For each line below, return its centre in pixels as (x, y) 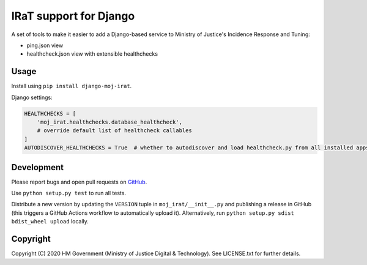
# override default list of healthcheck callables (114, 131)
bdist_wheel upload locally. (50, 222)
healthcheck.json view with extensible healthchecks (92, 54)
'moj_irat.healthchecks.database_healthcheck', (110, 122)
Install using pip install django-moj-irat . (72, 86)
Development (38, 167)
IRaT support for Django (73, 16)
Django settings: (32, 97)
